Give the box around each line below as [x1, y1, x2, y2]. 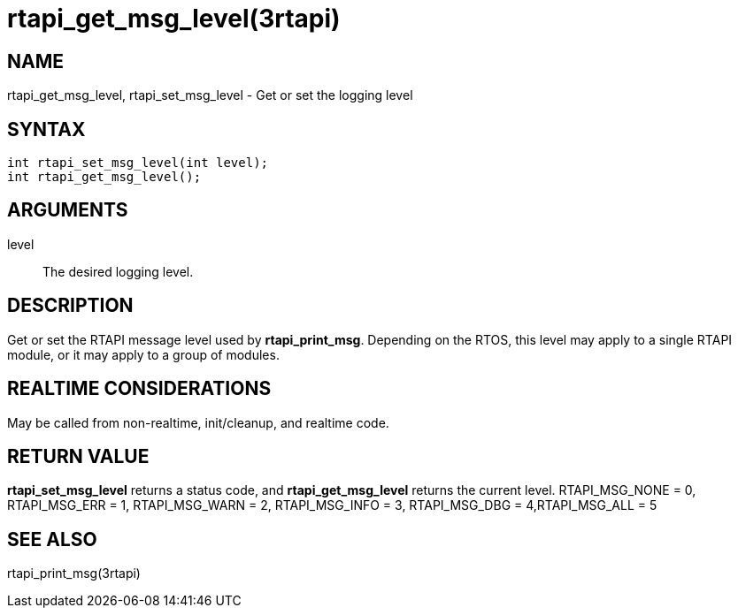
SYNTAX [7, 118, 86, 140]
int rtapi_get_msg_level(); [7, 170, 202, 185]
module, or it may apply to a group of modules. [7, 346, 280, 362]
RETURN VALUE [7, 444, 150, 467]
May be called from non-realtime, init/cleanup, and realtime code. [7, 414, 389, 430]
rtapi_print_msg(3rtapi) [7, 566, 141, 581]
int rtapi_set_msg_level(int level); [7, 156, 269, 171]
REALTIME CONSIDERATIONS [7, 377, 272, 400]
